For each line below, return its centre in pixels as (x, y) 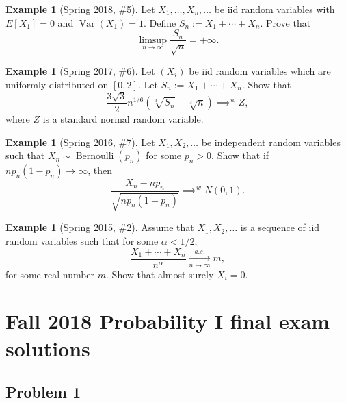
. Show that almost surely (160, 274)
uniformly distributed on (57, 84)
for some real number (50, 274)
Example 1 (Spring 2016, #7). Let (80, 142)
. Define (160, 22)
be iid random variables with (275, 9)
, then (100, 170)
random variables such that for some (82, 241)
